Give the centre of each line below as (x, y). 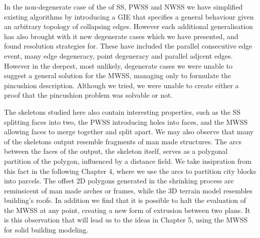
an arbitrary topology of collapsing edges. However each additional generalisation (128, 26)
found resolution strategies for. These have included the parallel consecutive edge (128, 46)
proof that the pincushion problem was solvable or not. (88, 95)
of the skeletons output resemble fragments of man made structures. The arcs (123, 141)
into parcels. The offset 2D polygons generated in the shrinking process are (119, 181)
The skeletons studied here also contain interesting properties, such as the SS (122, 111)
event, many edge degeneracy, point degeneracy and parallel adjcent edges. (118, 55)
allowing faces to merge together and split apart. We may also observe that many (129, 132)
